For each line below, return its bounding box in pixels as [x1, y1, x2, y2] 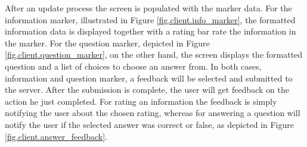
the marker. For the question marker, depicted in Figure [5, 36, 210, 49]
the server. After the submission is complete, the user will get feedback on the [5, 83, 289, 96]
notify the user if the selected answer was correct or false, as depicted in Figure [5, 118, 294, 130]
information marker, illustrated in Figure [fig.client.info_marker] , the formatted [5, 13, 296, 26]
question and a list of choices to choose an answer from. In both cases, [5, 60, 262, 72]
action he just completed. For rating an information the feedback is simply [5, 95, 277, 107]
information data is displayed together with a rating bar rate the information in [5, 25, 296, 37]
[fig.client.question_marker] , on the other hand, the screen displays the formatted [5, 48, 303, 61]
